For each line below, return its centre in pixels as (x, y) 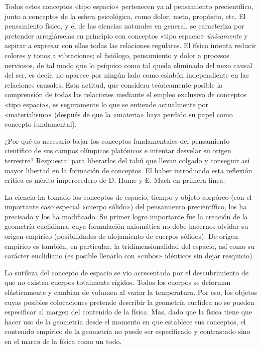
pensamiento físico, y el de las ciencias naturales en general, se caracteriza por (124, 26)
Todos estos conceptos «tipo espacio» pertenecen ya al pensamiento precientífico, (129, 6)
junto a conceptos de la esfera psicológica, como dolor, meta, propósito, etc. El (125, 16)
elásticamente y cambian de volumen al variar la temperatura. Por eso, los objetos (131, 292)
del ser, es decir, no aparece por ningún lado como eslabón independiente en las (127, 75)
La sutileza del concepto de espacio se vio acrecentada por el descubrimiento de (126, 272)
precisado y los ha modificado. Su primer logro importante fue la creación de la (126, 216)
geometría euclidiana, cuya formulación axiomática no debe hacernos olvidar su (126, 226)
